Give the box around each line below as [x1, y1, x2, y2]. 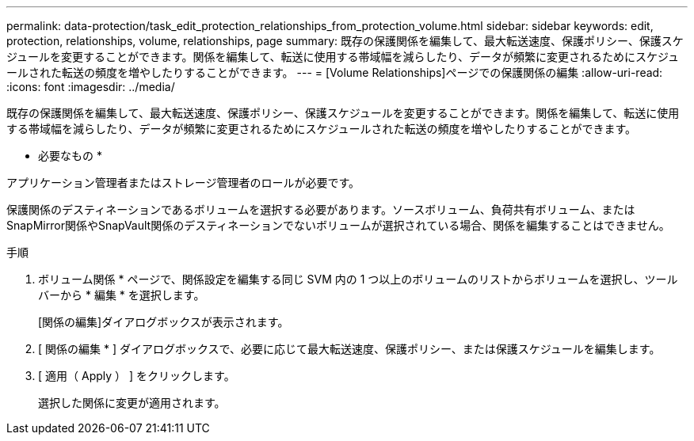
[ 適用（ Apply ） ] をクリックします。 [38, 369, 235, 382]
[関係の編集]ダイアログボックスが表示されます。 [38, 315, 289, 329]
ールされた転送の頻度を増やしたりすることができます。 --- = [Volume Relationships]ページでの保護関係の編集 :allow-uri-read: [6, 66, 663, 79]
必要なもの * [38, 149, 102, 162]
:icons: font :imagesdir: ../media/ [6, 80, 175, 93]
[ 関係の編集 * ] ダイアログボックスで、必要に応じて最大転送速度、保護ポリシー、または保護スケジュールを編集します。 [38, 342, 661, 355]
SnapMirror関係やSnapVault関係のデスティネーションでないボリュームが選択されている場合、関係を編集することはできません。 [6, 219, 670, 232]
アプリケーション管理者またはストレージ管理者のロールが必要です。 [6, 176, 360, 189]
